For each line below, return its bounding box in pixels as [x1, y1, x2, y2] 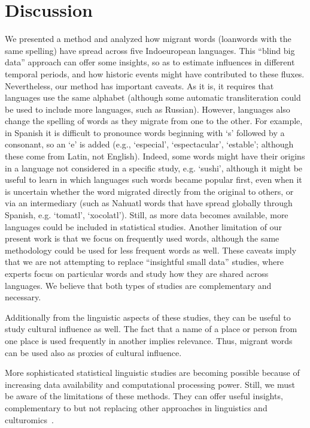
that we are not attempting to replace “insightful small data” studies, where [5, 255, 284, 268]
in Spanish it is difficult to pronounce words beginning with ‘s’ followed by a [5, 126, 285, 138]
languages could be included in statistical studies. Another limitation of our [5, 220, 282, 233]
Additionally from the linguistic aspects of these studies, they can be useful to [5, 311, 291, 323]
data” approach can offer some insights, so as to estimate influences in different [5, 56, 295, 68]
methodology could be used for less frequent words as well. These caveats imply [5, 243, 297, 256]
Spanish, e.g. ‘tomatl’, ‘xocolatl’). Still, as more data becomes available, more [5, 209, 288, 221]
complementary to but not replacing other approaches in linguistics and [5, 401, 268, 414]
